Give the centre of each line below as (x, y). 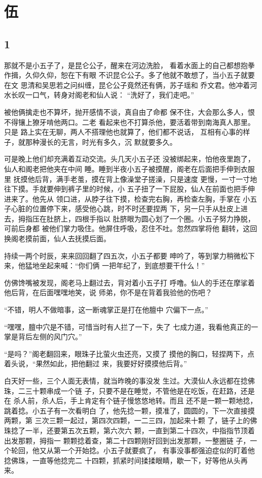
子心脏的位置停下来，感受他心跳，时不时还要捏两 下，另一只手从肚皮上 (122, 209)
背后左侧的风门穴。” (50, 337)
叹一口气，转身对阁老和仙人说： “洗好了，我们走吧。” (106, 95)
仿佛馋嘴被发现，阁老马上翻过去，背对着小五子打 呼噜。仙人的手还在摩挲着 (129, 282)
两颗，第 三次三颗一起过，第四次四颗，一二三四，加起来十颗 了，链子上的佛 (131, 420)
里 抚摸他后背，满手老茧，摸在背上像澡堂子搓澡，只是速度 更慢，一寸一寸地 (131, 179)
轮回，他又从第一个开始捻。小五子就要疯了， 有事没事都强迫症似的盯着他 (133, 450)
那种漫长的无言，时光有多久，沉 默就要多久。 (101, 141)
